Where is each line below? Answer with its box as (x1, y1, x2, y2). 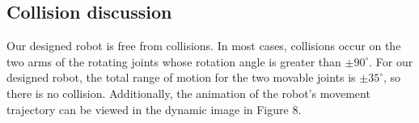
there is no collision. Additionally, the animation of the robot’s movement (6, 84, 370, 101)
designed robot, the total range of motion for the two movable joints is (6, 69, 356, 86)
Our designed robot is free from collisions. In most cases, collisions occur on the (6, 37, 401, 54)
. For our (369, 53, 413, 70)
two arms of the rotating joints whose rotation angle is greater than (6, 53, 341, 70)
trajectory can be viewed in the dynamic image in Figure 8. (6, 100, 302, 117)
